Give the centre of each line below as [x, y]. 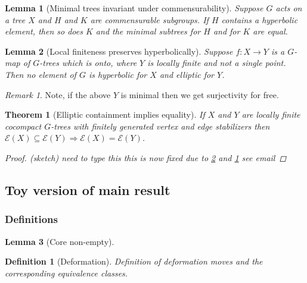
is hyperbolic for [118, 74]
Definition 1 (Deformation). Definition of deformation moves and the [134, 261]
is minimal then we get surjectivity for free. [200, 94]
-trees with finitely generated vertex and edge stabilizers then [160, 126]
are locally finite [271, 114]
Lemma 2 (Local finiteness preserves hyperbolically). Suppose [119, 51]
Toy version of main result [88, 189]
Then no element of [41, 74]
